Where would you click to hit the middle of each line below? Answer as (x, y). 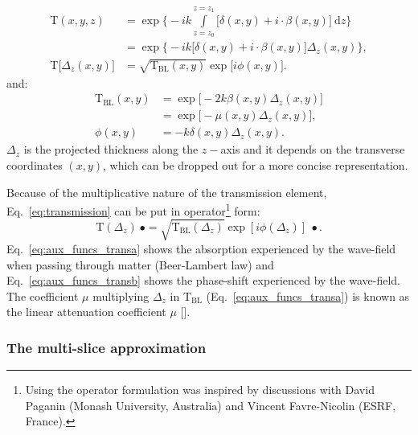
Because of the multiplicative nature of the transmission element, (167, 192)
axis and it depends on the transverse (313, 149)
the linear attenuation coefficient (86, 312)
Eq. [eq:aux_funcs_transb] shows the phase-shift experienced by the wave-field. (203, 280)
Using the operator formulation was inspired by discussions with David (200, 390)
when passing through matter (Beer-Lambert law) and (140, 264)
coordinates (35, 164)
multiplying (121, 295)
